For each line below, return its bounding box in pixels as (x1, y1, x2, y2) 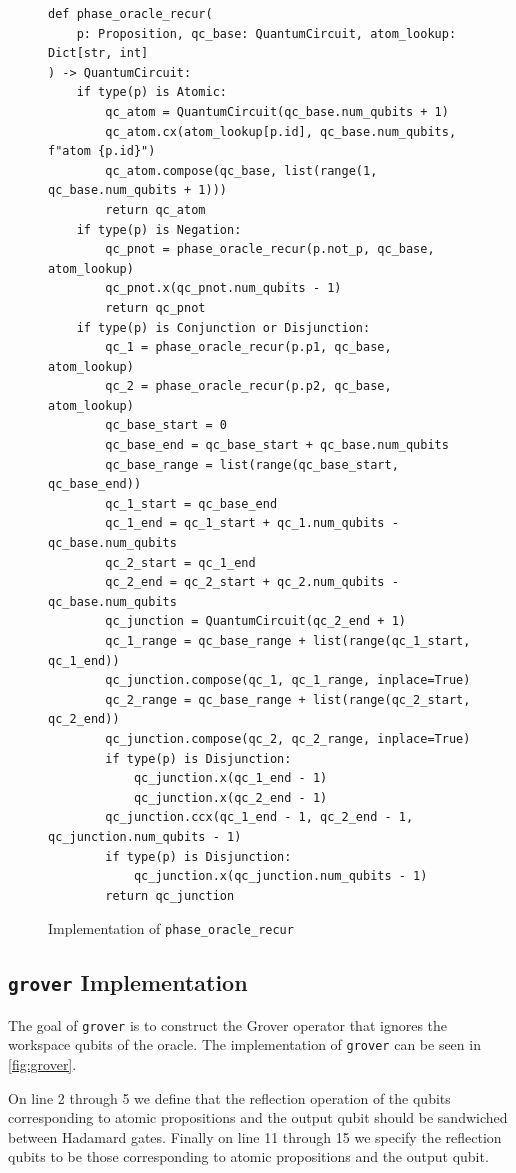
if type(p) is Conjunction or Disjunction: (76, 320, 371, 335)
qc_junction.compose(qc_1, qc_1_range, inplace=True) (105, 673, 471, 688)
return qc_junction (105, 888, 235, 903)
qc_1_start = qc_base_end (105, 496, 278, 511)
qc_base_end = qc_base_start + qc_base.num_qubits (105, 438, 449, 453)
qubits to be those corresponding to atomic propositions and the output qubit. (8, 1146, 489, 1167)
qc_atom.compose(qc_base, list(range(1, (105, 163, 378, 178)
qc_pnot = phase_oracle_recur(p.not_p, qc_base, (105, 242, 435, 257)
